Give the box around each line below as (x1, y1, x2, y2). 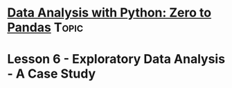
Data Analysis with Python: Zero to (7, 5, 212, 21)
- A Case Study (7, 66, 96, 82)
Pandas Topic (7, 19, 84, 35)
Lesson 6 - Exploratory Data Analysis (7, 51, 226, 67)
